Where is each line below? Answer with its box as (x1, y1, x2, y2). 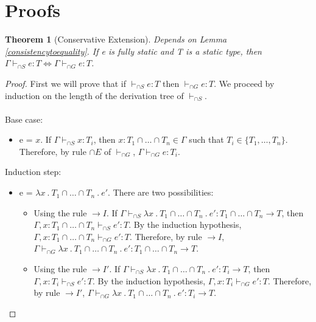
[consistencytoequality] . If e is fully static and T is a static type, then (5, 44, 262, 57)
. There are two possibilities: (108, 186, 214, 199)
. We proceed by (214, 77, 275, 89)
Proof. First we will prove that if (5, 77, 127, 89)
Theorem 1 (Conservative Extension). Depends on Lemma (5, 33, 227, 46)
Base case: (5, 112, 43, 125)
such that (189, 133, 224, 146)
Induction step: (5, 165, 61, 178)
